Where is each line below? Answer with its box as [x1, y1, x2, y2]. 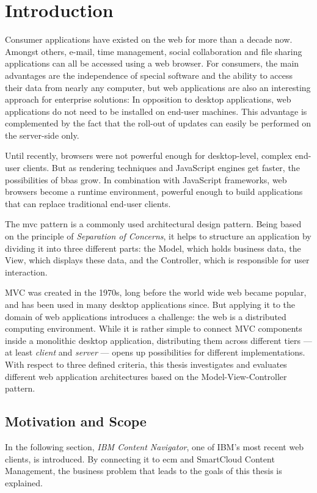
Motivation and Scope [5, 412, 147, 431]
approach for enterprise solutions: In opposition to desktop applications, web [5, 93, 291, 106]
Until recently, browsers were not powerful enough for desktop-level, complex [5, 149, 293, 162]
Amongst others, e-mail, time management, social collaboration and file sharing [5, 45, 302, 57]
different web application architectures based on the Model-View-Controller [5, 370, 287, 382]
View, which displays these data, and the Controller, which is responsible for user [5, 254, 310, 266]
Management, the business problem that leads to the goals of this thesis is [5, 464, 282, 477]
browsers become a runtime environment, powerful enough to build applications [5, 185, 303, 198]
